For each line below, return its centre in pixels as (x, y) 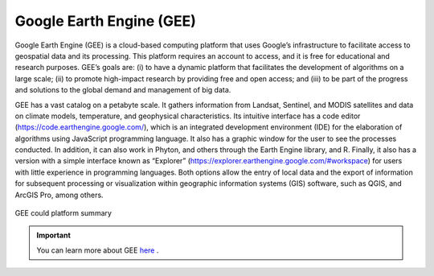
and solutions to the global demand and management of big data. (123, 90)
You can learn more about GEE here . (98, 250)
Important (54, 235)
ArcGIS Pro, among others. (59, 195)
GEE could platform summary (63, 213)
